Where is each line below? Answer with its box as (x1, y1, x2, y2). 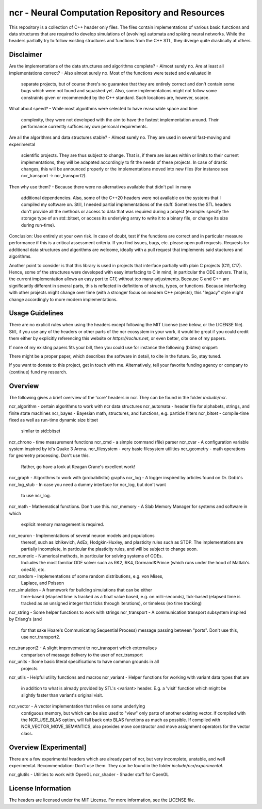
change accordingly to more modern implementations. (9, 296, 118, 302)
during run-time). (21, 222, 56, 228)
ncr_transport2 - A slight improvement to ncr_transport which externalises (9, 645, 157, 651)
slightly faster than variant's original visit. (21, 692, 103, 698)
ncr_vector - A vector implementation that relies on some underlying (9, 703, 145, 709)
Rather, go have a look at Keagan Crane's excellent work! (21, 464, 135, 470)
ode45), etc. (21, 566, 46, 573)
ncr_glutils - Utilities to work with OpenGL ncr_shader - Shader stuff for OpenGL (9, 772, 169, 777)
